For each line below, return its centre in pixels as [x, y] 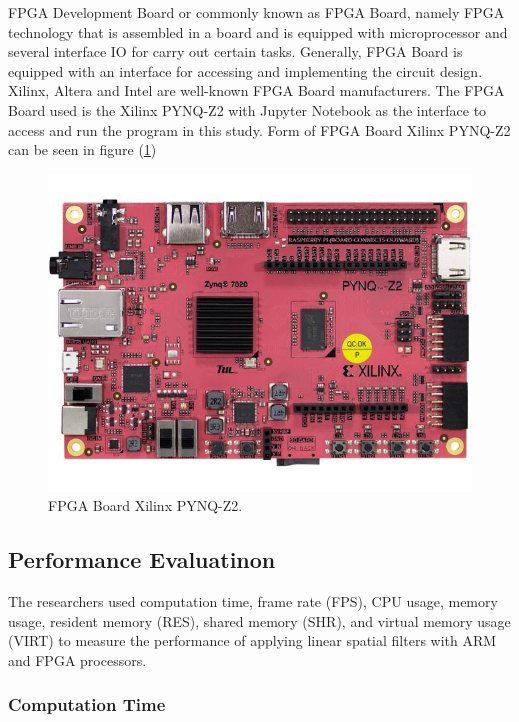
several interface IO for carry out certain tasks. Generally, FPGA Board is [235, 51]
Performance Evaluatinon [142, 559]
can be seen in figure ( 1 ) [82, 149]
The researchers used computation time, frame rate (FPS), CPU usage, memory [253, 601]
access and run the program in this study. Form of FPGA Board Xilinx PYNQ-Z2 [259, 129]
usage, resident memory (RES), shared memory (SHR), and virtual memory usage [259, 620]
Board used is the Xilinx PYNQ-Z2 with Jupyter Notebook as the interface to [247, 109]
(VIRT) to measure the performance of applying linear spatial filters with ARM [252, 640]
